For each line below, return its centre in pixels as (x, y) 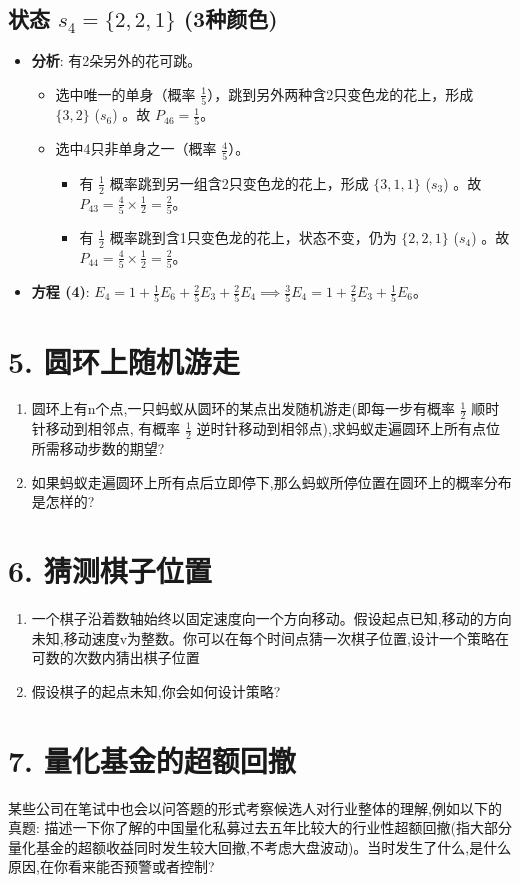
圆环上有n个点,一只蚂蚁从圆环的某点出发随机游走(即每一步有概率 (243, 408)
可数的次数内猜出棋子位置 (115, 657)
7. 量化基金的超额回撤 (152, 759)
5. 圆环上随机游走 (124, 360)
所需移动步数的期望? (98, 448)
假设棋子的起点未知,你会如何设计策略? (156, 690)
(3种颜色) (230, 18)
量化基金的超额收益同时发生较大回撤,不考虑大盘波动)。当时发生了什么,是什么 (260, 846)
